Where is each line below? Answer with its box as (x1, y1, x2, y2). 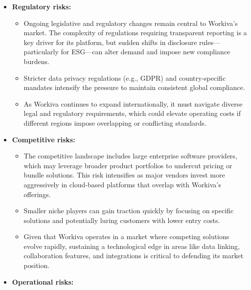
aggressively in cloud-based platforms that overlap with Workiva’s (23, 179, 221, 189)
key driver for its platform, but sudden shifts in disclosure (23, 37, 197, 47)
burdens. (23, 56, 49, 66)
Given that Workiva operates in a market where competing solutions (23, 231, 229, 242)
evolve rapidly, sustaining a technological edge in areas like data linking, (23, 241, 240, 251)
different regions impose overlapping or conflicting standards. (23, 117, 206, 128)
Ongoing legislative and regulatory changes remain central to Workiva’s (23, 18, 238, 28)
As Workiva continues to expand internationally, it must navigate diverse (23, 98, 243, 109)
